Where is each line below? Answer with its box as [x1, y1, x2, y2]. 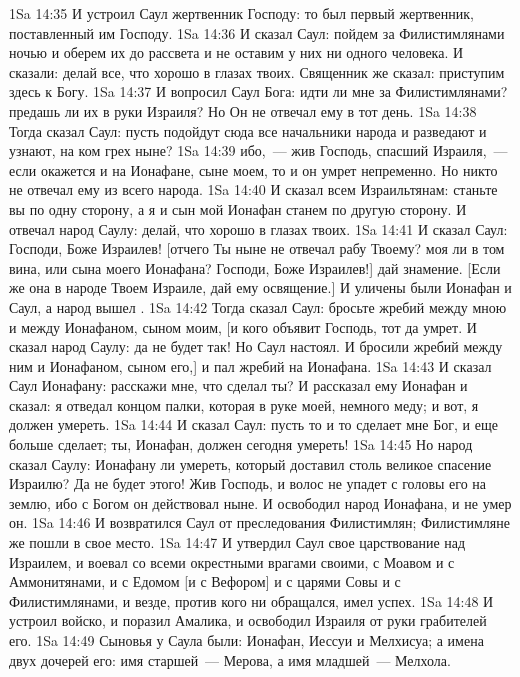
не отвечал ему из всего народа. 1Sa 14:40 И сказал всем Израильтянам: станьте [9, 179, 498, 200]
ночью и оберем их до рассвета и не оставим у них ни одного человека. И [9, 42, 464, 63]
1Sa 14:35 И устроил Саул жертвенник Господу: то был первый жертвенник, [9, 3, 474, 23]
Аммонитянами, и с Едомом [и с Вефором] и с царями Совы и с [9, 571, 401, 592]
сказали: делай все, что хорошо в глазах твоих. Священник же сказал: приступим [9, 61, 505, 82]
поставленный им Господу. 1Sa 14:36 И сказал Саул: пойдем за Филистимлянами [9, 22, 505, 43]
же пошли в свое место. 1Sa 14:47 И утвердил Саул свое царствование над [9, 532, 466, 553]
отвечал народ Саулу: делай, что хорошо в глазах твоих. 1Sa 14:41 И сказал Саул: [9, 218, 508, 239]
